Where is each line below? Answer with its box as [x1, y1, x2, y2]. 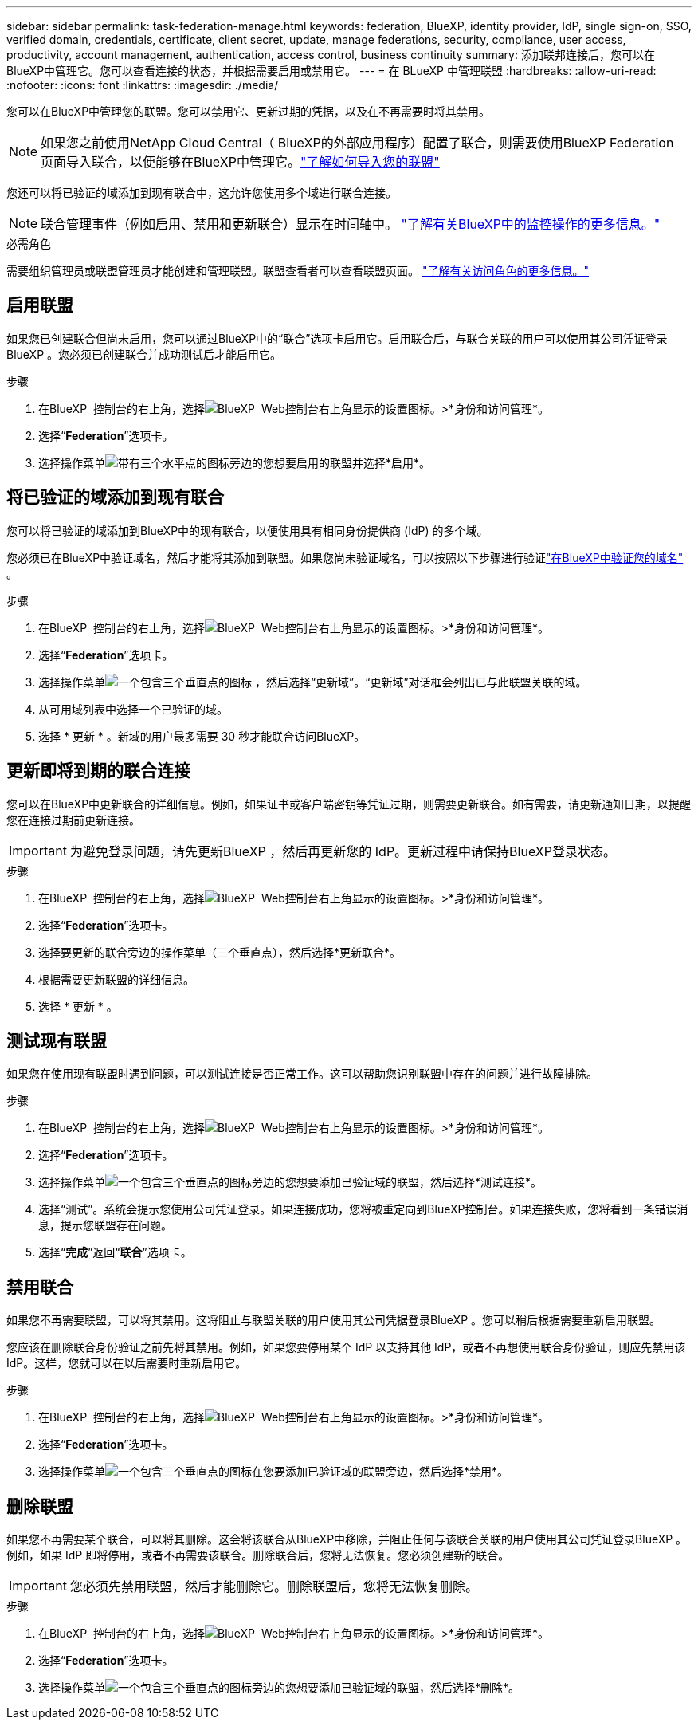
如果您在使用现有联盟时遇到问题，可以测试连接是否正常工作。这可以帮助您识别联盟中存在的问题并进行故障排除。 [6, 1067, 598, 1081]
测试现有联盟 [6, 1030, 107, 1051]
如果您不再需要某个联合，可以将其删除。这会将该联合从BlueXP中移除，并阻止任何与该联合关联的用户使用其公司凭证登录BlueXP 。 [6, 1532, 688, 1547]
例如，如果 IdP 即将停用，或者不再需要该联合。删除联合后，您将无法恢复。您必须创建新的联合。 [6, 1548, 510, 1563]
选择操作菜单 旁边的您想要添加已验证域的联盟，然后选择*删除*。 [38, 1681, 520, 1695]
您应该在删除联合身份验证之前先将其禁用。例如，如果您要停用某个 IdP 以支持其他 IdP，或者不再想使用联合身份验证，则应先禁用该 [6, 1340, 686, 1354]
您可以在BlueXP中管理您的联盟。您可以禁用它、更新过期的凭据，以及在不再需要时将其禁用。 [6, 104, 491, 118]
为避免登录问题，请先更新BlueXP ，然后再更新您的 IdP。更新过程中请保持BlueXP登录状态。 [69, 843, 616, 859]
